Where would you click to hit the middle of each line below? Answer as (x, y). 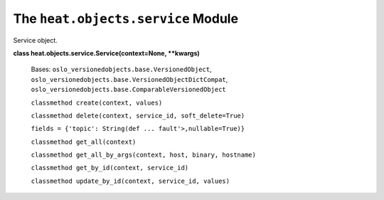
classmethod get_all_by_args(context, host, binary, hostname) (143, 155)
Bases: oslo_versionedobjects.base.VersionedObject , (121, 69)
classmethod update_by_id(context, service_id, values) (130, 181)
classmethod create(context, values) (97, 102)
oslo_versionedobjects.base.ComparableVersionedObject (129, 90)
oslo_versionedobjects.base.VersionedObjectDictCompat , (129, 79)
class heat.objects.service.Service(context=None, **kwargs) (107, 53)
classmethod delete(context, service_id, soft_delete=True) (138, 115)
